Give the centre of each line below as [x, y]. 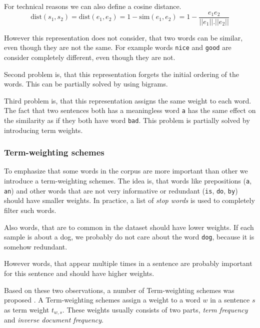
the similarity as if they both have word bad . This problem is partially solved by [127, 120]
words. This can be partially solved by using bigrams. [86, 84]
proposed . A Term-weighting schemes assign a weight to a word [102, 300]
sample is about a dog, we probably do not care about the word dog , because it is [129, 237]
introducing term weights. [43, 130]
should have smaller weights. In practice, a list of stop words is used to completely [129, 200]
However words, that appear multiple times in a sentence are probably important [128, 263]
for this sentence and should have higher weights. [79, 273]
